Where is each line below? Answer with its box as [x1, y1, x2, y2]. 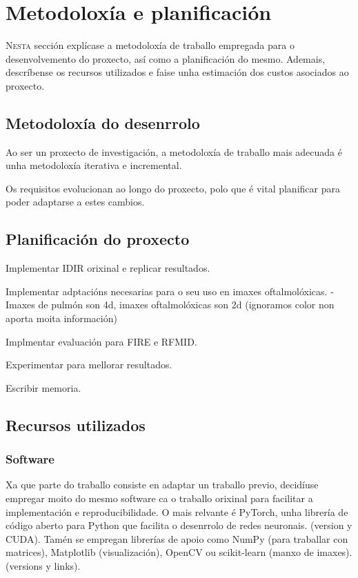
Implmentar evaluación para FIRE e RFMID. [6, 334, 197, 348]
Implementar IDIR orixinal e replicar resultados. [6, 261, 210, 275]
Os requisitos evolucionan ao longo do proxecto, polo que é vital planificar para [6, 181, 340, 195]
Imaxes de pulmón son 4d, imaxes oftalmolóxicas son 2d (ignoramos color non [6, 297, 335, 312]
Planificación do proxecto [6, 228, 190, 250]
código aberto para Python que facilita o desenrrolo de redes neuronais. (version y [6, 518, 352, 532]
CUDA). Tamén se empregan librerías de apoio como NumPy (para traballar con [6, 531, 348, 546]
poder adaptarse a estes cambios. [6, 195, 145, 209]
